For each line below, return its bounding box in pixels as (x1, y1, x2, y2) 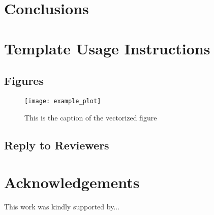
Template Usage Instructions (4, 38, 210, 58)
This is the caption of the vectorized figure (24, 112, 157, 122)
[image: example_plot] (24, 97, 101, 105)
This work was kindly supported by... (4, 201, 120, 212)
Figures (4, 73, 44, 88)
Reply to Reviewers (4, 137, 109, 152)
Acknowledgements (4, 172, 140, 193)
